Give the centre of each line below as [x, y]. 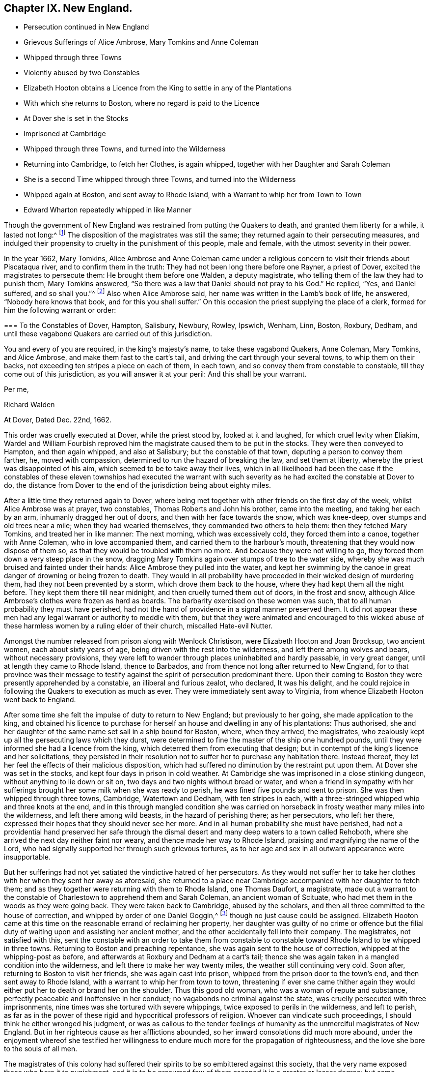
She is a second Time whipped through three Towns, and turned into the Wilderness [160, 179]
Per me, [16, 389]
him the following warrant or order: [60, 310]
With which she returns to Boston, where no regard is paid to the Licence [142, 103]
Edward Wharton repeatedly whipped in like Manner [107, 210]
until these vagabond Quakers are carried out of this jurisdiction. [108, 333]
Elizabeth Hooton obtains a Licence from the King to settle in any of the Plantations [158, 88]
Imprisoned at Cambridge [65, 134]
